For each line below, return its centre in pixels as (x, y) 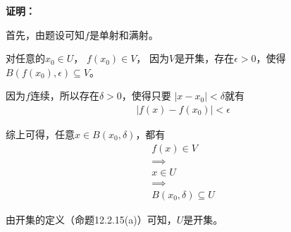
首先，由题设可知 (45, 34)
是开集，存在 (205, 58)
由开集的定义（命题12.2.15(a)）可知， (91, 219)
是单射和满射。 (124, 34)
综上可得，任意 (40, 134)
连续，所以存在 (64, 96)
